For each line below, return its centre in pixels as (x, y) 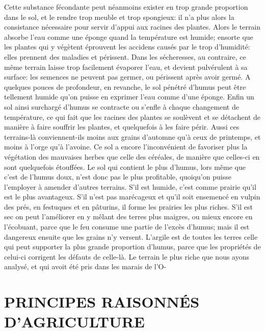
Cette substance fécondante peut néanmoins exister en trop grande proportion (126, 7)
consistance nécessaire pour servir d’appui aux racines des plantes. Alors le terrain (132, 27)
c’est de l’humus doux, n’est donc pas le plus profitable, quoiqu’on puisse (118, 177)
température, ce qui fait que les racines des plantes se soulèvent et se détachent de (132, 117)
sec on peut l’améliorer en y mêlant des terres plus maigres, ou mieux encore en (128, 216)
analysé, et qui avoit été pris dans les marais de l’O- (85, 266)
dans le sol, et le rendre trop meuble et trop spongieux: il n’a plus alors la (119, 17)
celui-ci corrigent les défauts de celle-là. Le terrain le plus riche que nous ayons (127, 256)
